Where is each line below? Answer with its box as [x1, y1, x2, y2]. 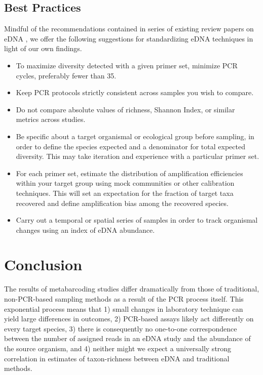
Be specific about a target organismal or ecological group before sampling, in [16, 131, 254, 141]
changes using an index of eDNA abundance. [16, 224, 155, 235]
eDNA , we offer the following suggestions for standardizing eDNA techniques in [4, 33, 253, 44]
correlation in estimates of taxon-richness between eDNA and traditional [4, 353, 230, 363]
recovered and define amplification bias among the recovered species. [16, 197, 229, 208]
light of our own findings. [4, 43, 82, 54]
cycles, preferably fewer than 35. [16, 70, 117, 80]
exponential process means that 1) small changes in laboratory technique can [4, 303, 243, 314]
